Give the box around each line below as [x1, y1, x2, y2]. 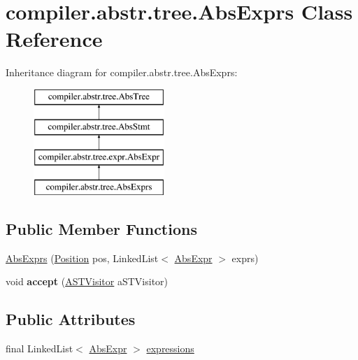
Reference [6, 24, 103, 53]
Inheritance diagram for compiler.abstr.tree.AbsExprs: [6, 65, 238, 80]
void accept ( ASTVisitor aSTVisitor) [6, 274, 169, 289]
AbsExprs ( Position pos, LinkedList [6, 250, 159, 265]
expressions [146, 341, 194, 356]
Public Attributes [6, 308, 136, 330]
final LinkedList [6, 341, 73, 356]
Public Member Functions [6, 218, 197, 240]
